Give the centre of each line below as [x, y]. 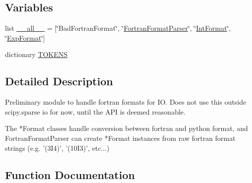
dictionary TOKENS [36, 54]
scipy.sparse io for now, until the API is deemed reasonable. [95, 111]
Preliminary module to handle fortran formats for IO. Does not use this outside [126, 102]
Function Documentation [70, 174]
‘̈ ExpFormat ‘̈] [25, 37]
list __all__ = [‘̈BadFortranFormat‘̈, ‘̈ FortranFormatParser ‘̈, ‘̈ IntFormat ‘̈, [118, 28]
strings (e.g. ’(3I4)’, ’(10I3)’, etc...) [57, 148]
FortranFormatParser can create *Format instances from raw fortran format [120, 138]
